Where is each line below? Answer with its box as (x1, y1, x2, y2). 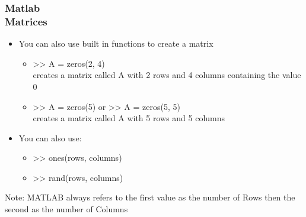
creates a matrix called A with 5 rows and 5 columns (33, 112, 225, 124)
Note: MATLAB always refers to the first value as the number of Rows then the (5, 191, 295, 203)
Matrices (5, 14, 47, 28)
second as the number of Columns (5, 203, 128, 215)
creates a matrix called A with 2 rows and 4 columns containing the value (33, 69, 301, 81)
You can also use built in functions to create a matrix (18, 37, 213, 50)
